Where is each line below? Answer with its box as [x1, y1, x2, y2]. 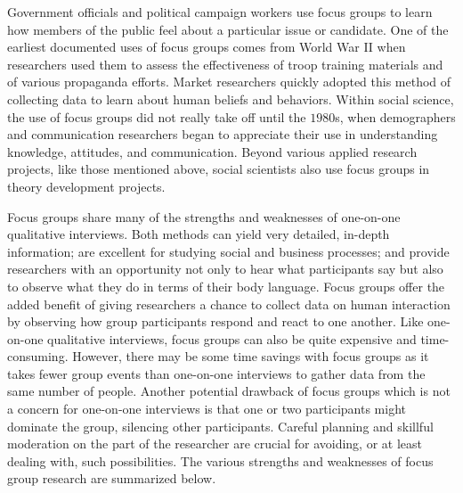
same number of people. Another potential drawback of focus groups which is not [7, 382, 451, 400]
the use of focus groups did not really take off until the [7, 107, 306, 126]
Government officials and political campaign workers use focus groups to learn [7, 3, 433, 21]
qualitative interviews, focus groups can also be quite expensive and [47, 329, 417, 348]
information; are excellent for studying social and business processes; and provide [7, 242, 450, 260]
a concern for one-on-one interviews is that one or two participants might [7, 399, 407, 418]
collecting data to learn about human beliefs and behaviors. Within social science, [7, 89, 454, 108]
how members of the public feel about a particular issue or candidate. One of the [7, 20, 449, 38]
